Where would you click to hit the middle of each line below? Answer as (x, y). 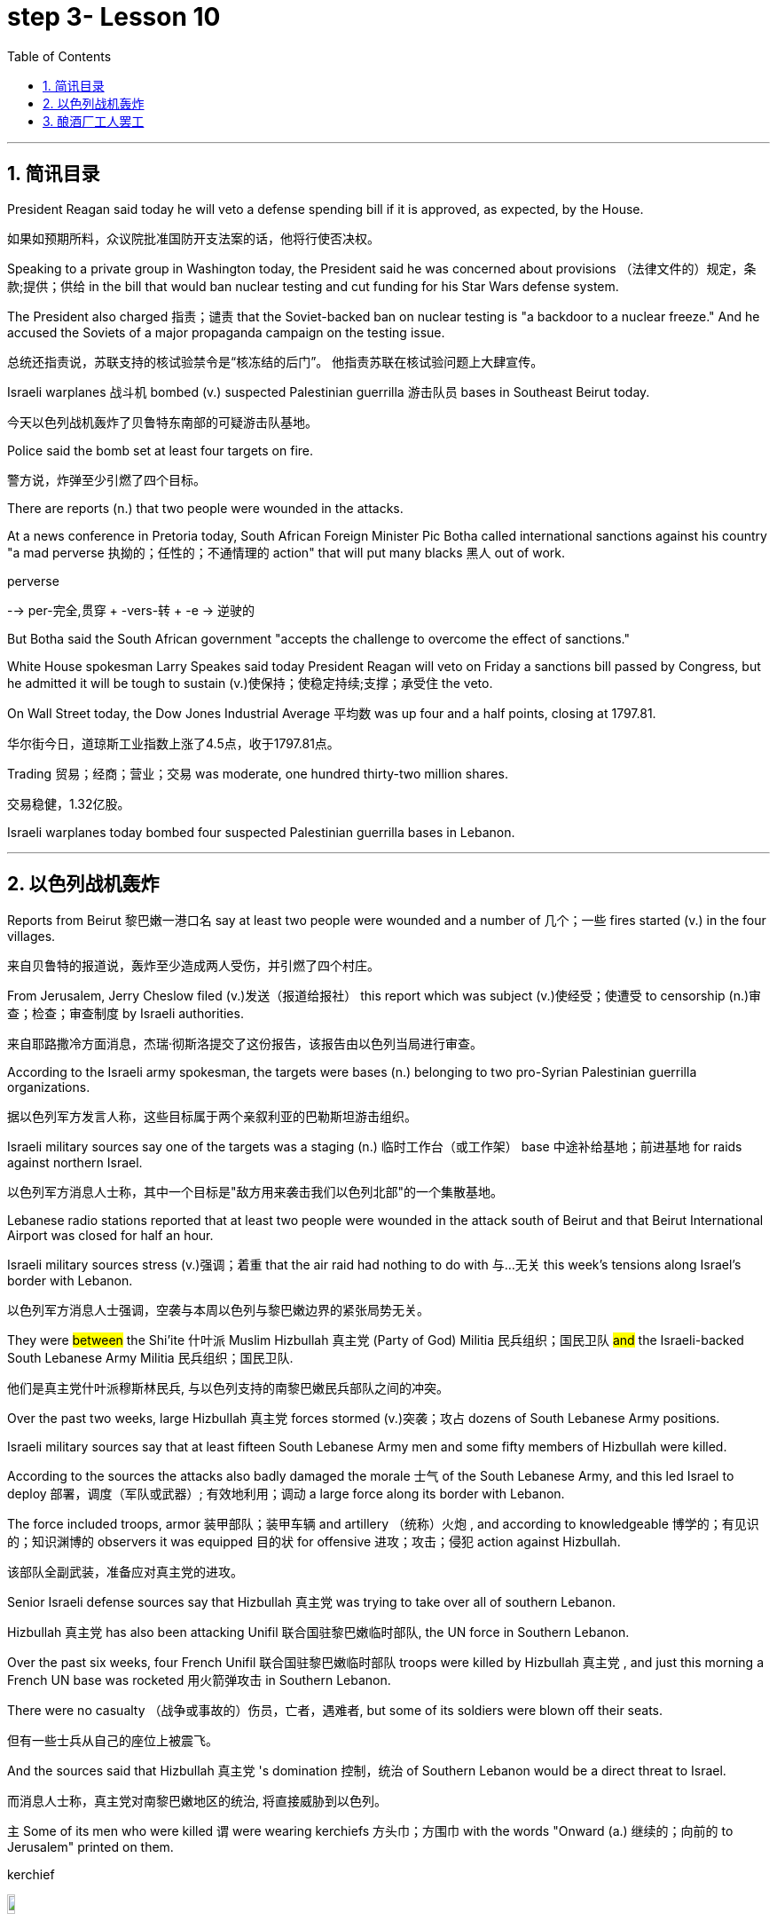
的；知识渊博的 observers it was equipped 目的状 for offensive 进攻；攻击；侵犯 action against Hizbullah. (314, 1542)
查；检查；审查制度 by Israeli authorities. (126, 1014)
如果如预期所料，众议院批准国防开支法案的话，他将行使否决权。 (193, 238)
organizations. (49, 1087)
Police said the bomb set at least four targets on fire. (161, 450)
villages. (31, 937)
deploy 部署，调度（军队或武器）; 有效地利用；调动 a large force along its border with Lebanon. (286, 1494)
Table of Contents (59, 56)
